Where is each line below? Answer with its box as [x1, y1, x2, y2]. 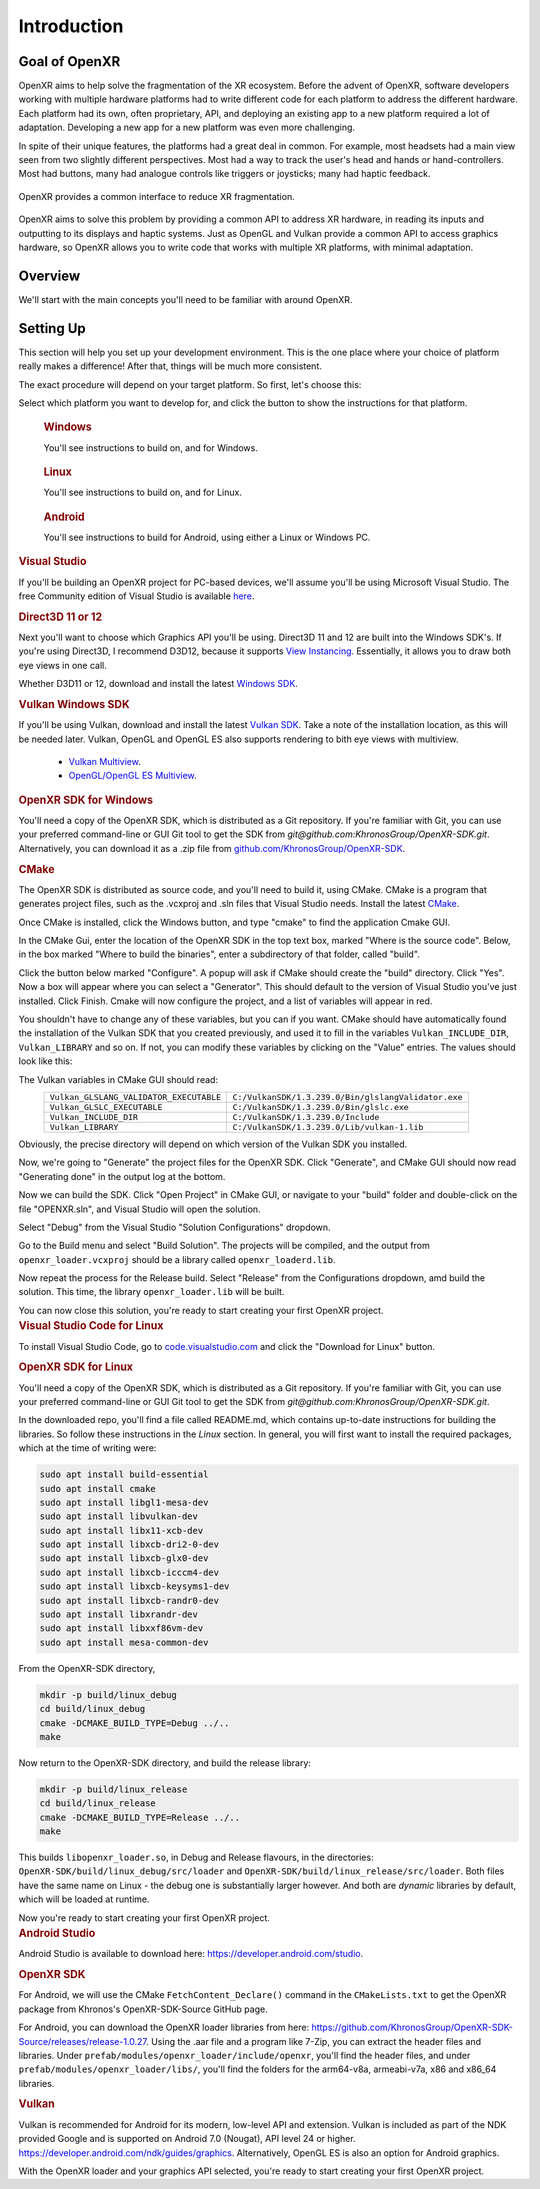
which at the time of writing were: [18, 1442, 157, 1454]
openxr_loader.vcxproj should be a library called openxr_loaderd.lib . [18, 1253, 336, 1265]
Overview [18, 267, 81, 284]
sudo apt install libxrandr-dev [39, 1609, 199, 1620]
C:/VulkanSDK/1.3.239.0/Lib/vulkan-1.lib [232, 1121, 424, 1132]
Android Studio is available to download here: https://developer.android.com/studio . [18, 1948, 364, 1960]
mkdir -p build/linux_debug [39, 1689, 177, 1700]
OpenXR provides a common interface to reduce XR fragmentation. [18, 190, 295, 202]
